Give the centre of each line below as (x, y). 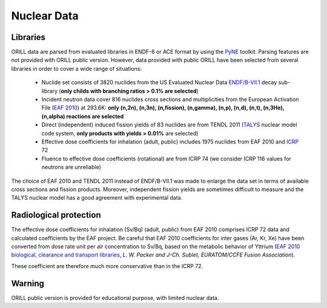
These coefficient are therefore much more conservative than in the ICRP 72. (107, 266)
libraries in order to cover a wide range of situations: (77, 68)
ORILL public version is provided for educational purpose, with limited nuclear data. (115, 298)
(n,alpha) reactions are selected (83, 116)
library (49, 91)
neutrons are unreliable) (71, 167)
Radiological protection (56, 215)
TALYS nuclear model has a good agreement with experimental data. (97, 198)
